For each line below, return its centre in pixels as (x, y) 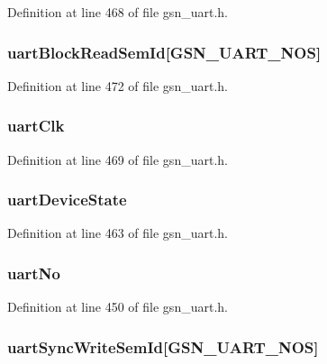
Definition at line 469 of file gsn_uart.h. (118, 159)
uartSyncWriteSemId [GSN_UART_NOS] (163, 346)
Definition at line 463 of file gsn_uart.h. (118, 233)
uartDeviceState (67, 200)
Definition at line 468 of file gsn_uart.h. (118, 12)
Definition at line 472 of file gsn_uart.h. (118, 85)
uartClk (36, 126)
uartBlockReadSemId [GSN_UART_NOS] (164, 52)
